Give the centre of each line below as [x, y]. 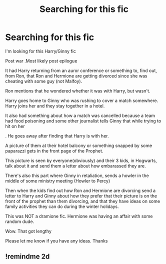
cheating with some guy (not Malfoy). [44, 81]
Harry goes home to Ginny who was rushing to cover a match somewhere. [82, 100]
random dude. [20, 221]
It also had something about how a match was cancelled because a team [80, 115]
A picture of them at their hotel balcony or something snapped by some [79, 145]
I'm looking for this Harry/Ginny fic [41, 51]
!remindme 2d [27, 257]
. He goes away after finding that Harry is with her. [57, 135]
